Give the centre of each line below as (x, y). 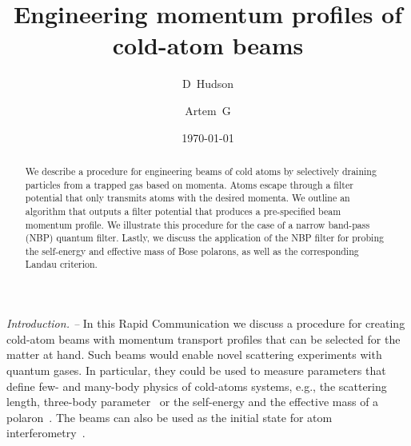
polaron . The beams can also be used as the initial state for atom (170, 417)
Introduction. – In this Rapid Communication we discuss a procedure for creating (206, 323)
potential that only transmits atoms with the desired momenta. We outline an (188, 198)
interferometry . (46, 433)
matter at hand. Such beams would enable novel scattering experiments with (194, 354)
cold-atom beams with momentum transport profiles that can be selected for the (204, 338)
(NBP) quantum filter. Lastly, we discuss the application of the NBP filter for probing (204, 238)
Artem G (208, 110)
